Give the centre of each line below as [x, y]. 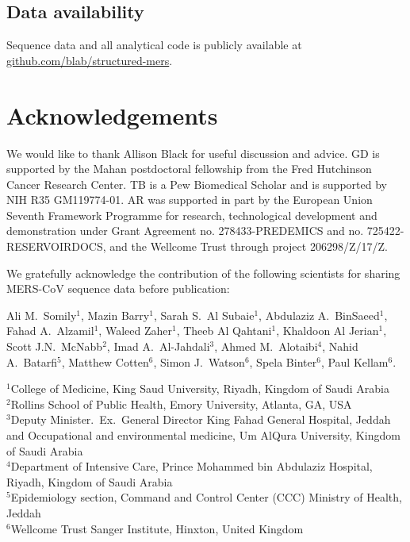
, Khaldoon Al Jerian [328, 331]
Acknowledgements [112, 115]
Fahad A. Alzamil [50, 331]
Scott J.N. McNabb [55, 346]
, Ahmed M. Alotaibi [266, 346]
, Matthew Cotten [105, 361]
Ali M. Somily [42, 315]
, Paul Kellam [354, 361]
